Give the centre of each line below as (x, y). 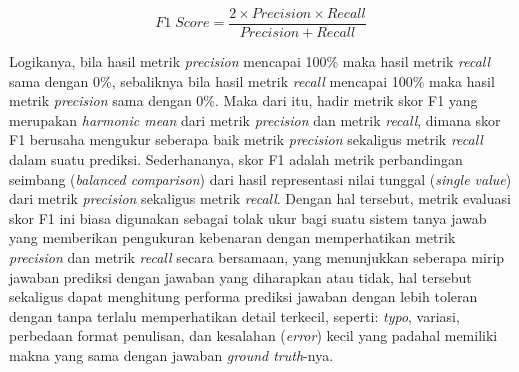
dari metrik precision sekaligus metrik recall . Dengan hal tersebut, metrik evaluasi (260, 198)
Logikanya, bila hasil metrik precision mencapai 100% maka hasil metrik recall (250, 61)
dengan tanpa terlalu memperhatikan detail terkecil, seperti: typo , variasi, (234, 315)
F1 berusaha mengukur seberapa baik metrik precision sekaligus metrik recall (246, 139)
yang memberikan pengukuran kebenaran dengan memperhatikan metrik (232, 237)
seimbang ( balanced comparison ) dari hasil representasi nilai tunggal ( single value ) (260, 178)
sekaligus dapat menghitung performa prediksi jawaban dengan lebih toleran (243, 296)
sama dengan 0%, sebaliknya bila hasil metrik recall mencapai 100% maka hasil (252, 80)
